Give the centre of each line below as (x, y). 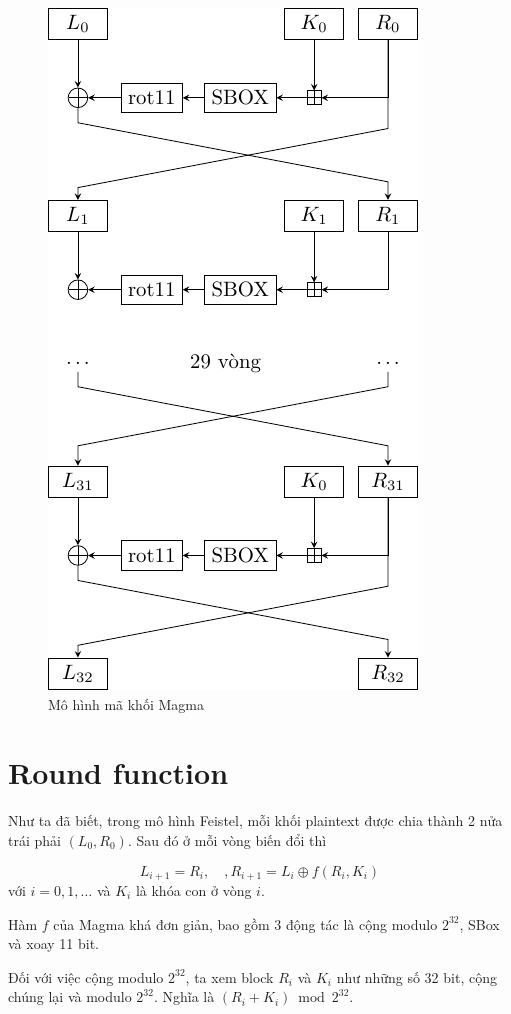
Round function (118, 772)
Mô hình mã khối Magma (126, 703)
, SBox (479, 923)
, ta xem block (229, 976)
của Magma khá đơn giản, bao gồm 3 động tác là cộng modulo (245, 923)
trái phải (34, 839)
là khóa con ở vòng (193, 889)
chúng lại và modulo (70, 996)
